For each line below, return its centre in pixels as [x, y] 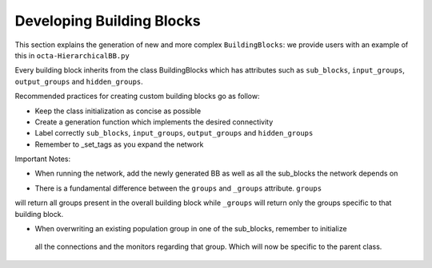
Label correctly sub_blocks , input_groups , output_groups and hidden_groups [174, 133]
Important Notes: [43, 159]
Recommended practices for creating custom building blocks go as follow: [137, 97]
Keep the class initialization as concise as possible [118, 111]
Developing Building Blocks [108, 21]
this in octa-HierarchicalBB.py [72, 55]
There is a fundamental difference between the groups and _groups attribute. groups [178, 188]
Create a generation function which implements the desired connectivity [154, 122]
